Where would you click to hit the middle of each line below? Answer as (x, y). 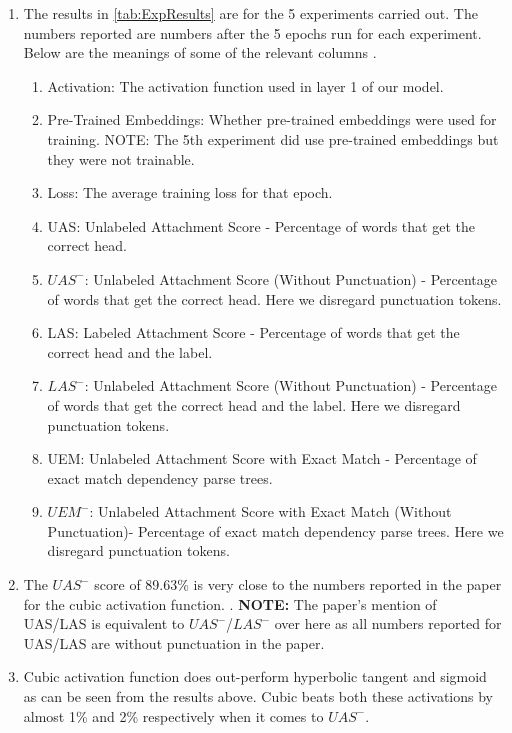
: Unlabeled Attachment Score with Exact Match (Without (270, 511)
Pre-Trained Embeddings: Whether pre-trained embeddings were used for (272, 119)
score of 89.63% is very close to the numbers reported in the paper (298, 584)
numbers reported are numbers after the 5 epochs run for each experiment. (252, 32)
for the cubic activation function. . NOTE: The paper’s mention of (230, 603)
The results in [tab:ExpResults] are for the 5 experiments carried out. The (250, 13)
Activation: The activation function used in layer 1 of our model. (245, 85)
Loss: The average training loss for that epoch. (190, 192)
